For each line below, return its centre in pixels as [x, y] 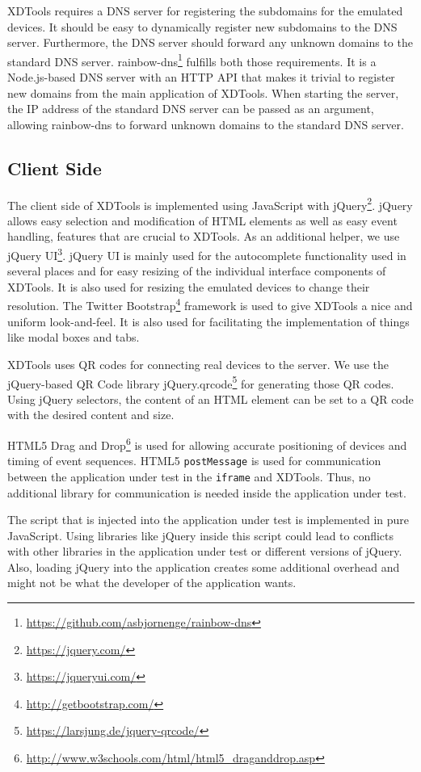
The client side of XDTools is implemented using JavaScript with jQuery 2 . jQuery [210, 203]
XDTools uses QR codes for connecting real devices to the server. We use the [198, 364]
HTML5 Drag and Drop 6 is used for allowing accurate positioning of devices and [207, 443]
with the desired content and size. [91, 415]
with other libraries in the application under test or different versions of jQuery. [205, 551]
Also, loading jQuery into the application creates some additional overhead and [204, 566]
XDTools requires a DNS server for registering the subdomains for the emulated [205, 10]
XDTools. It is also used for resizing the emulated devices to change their [189, 286]
